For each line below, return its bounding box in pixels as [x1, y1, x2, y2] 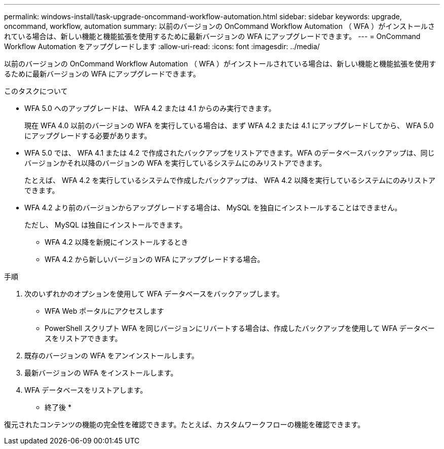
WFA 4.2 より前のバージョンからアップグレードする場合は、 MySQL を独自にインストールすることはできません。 [24, 203, 402, 212]
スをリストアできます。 [45, 334, 122, 343]
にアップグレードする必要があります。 [24, 131, 152, 140]
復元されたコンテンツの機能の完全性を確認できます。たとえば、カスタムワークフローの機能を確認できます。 [4, 420, 365, 429]
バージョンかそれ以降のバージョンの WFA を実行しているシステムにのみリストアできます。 [24, 159, 326, 167]
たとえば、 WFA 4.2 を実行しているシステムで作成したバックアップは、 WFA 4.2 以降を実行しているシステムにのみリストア [24, 176, 436, 184]
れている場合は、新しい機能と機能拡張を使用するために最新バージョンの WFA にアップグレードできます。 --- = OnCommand [4, 32, 421, 41]
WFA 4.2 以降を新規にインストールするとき [45, 238, 189, 246]
